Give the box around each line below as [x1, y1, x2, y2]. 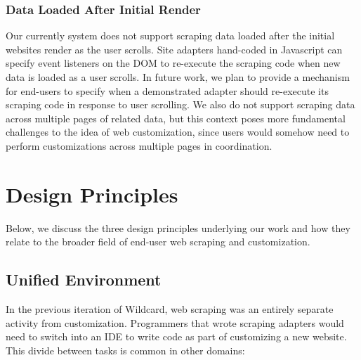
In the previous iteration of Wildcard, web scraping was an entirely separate [6, 302, 334, 316]
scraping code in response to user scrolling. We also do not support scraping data [6, 97, 355, 112]
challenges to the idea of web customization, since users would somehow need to [6, 124, 350, 139]
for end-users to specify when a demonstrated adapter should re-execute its [6, 83, 329, 98]
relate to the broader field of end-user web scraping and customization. [6, 234, 310, 249]
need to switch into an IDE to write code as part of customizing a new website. [6, 329, 347, 344]
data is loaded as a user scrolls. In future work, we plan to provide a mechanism [6, 70, 350, 84]
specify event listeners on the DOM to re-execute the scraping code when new [6, 56, 341, 70]
